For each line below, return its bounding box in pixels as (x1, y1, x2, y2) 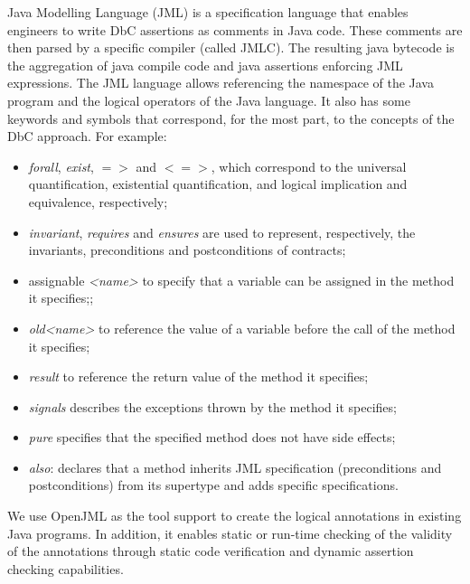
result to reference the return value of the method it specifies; (28, 367, 369, 386)
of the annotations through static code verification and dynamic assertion (7, 542, 414, 560)
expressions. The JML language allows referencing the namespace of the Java (7, 73, 434, 92)
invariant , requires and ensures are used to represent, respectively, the (28, 222, 416, 241)
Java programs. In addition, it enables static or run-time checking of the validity (7, 523, 453, 542)
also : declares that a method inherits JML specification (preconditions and (28, 457, 442, 476)
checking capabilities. (7, 559, 124, 578)
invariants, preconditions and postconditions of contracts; (28, 240, 346, 259)
